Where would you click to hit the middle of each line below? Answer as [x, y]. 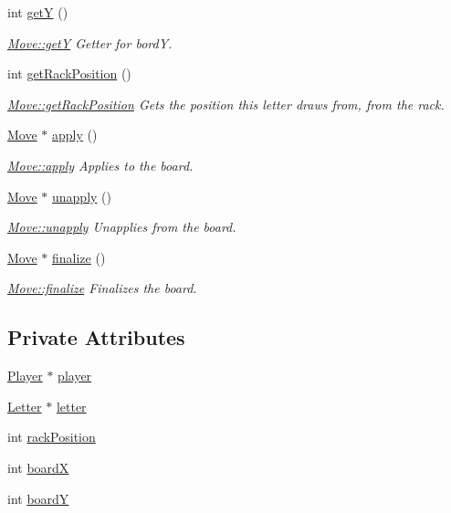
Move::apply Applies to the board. [100, 165]
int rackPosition [52, 437]
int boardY [38, 498]
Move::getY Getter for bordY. [90, 42]
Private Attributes [96, 337]
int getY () [38, 12]
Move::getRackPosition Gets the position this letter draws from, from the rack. [226, 104]
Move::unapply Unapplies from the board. [122, 227]
